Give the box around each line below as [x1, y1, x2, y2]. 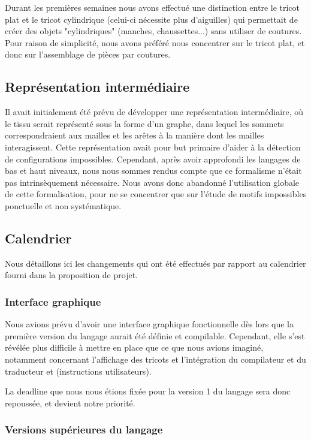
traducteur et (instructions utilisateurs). [5, 364, 152, 377]
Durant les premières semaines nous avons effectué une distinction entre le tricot [5, 1, 300, 13]
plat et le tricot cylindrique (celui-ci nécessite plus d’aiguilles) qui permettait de [5, 13, 298, 25]
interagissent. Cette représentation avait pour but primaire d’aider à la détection [5, 140, 301, 153]
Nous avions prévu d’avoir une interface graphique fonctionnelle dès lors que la [5, 318, 294, 330]
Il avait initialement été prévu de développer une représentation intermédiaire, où [5, 106, 304, 118]
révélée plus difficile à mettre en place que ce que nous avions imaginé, [5, 341, 264, 354]
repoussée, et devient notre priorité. [5, 396, 135, 409]
